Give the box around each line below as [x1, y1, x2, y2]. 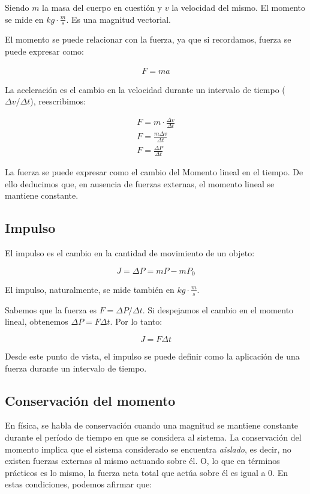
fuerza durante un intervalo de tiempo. [5, 361, 147, 374]
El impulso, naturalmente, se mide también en [5, 283, 174, 295]
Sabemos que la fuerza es [5, 303, 97, 316]
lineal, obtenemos [5, 315, 68, 328]
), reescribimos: [30, 95, 86, 107]
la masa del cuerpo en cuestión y [42, 1, 162, 13]
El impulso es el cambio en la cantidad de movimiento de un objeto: [5, 246, 255, 259]
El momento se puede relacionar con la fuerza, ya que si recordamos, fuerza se [5, 33, 291, 46]
